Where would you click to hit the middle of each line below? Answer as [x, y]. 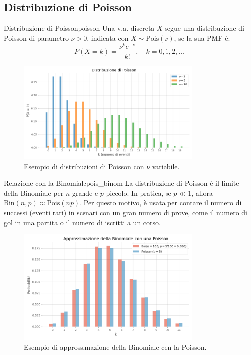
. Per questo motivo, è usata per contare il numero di [161, 202]
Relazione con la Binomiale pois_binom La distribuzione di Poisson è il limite [122, 183]
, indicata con [108, 38]
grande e [85, 192]
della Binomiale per [34, 192]
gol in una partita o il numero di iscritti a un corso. [82, 222]
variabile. [166, 166]
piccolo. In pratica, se [139, 192]
